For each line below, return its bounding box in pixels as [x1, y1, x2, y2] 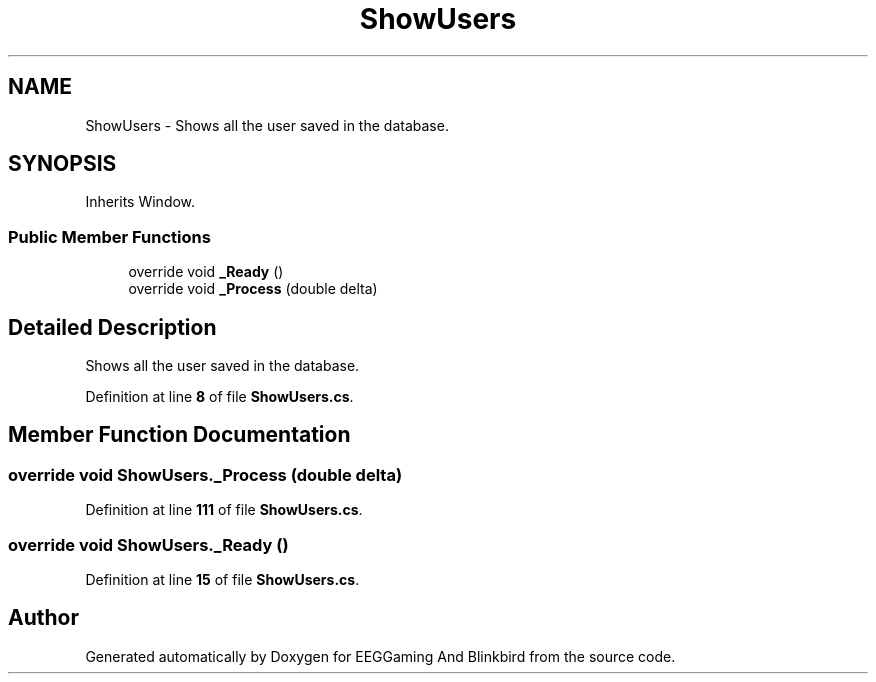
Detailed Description [8, 314, 217, 340]
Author [8, 605, 79, 631]
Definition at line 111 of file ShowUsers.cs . [85, 501, 363, 519]
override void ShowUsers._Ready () [8, 534, 289, 555]
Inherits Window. [85, 193, 196, 211]
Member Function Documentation [8, 422, 351, 448]
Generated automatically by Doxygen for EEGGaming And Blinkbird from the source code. [85, 647, 676, 665]
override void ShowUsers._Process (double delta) [8, 464, 403, 485]
